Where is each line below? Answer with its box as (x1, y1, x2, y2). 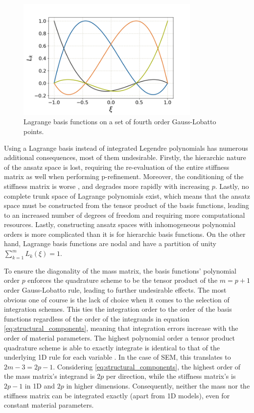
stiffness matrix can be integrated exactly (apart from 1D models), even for (4, 390, 230, 400)
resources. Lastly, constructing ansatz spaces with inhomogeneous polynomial (4, 219, 236, 229)
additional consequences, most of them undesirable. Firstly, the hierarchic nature (4, 152, 246, 162)
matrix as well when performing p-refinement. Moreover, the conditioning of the (4, 171, 244, 182)
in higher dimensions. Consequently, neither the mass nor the (66, 381, 250, 390)
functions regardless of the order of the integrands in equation (4, 313, 189, 323)
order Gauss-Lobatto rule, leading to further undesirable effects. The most (4, 285, 227, 295)
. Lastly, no (215, 181, 249, 191)
